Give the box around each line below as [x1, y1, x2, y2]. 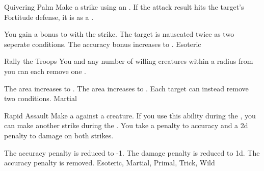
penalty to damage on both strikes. [4, 130, 114, 140]
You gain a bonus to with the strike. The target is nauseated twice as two [4, 29, 234, 39]
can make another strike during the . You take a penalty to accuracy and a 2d [4, 120, 248, 131]
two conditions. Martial [4, 93, 77, 104]
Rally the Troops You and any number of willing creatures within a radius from [4, 56, 253, 66]
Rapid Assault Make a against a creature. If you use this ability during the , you [4, 110, 256, 120]
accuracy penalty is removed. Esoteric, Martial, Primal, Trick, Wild [4, 157, 215, 168]
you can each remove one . [4, 65, 86, 76]
